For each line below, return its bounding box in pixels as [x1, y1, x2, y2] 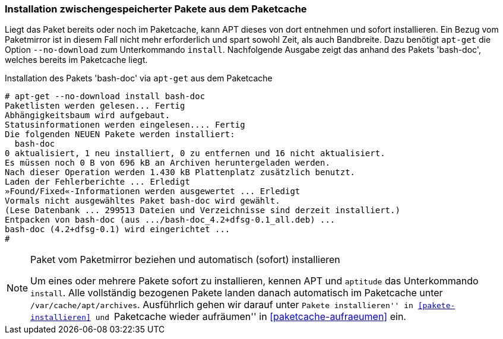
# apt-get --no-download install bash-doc [5, 91, 205, 102]
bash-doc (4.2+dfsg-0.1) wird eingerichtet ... [5, 224, 230, 235]
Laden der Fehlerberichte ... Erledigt [5, 177, 190, 187]
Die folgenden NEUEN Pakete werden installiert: [5, 129, 235, 140]
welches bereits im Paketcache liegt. [5, 55, 148, 65]
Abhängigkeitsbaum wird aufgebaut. [5, 110, 170, 121]
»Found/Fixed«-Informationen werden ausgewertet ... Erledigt [5, 186, 300, 197]
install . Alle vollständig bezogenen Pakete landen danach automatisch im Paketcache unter [30, 287, 443, 299]
